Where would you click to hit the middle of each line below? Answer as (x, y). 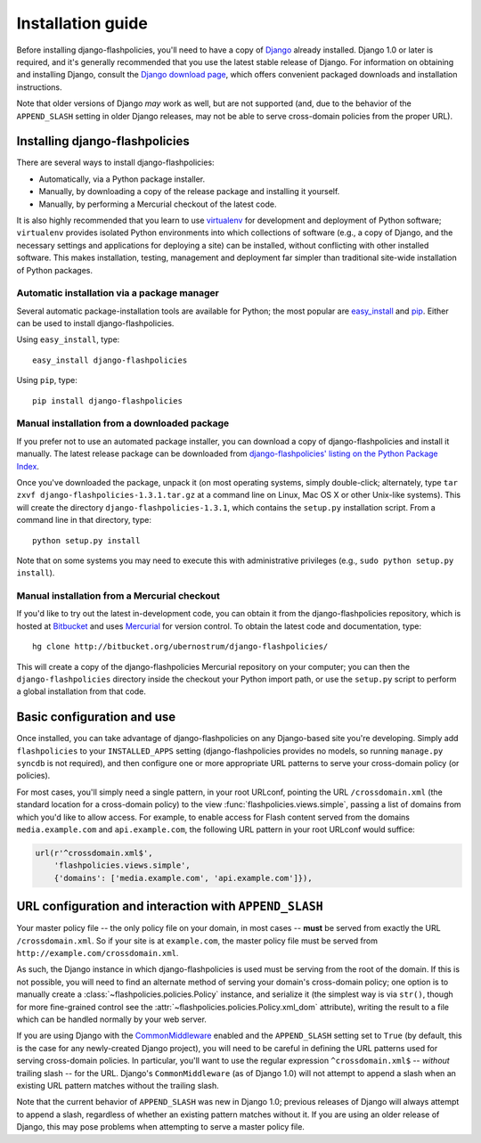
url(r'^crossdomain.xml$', (94, 853)
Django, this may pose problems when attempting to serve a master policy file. (160, 1127)
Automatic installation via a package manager (118, 293)
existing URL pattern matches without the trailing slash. (118, 1085)
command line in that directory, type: (84, 520)
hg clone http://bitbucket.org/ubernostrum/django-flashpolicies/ (180, 647)
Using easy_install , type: (68, 339)
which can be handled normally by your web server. (111, 1019)
